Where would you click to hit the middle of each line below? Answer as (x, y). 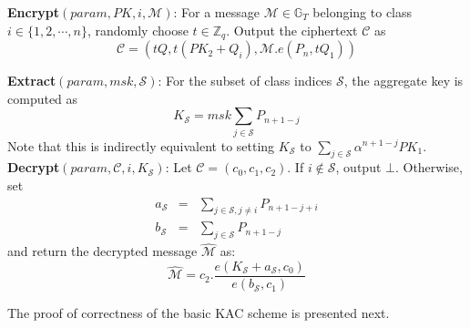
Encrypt (34, 12)
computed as (43, 98)
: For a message (216, 12)
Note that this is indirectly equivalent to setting (141, 145)
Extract (32, 81)
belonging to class (363, 12)
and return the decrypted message (102, 251)
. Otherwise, (429, 167)
